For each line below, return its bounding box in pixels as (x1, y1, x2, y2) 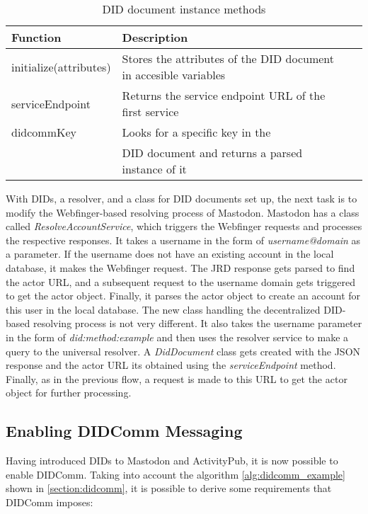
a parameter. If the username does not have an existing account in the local (6, 246, 334, 261)
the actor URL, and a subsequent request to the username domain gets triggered (6, 274, 356, 289)
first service (122, 103, 179, 120)
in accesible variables (122, 67, 226, 83)
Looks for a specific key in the (122, 124, 271, 140)
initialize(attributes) (11, 58, 111, 75)
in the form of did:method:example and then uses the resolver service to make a (6, 329, 349, 344)
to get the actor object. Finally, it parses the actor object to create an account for (6, 288, 361, 303)
